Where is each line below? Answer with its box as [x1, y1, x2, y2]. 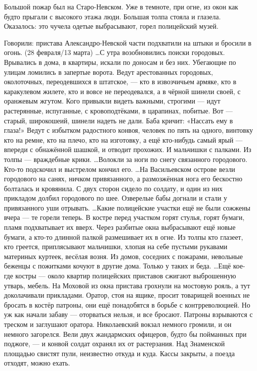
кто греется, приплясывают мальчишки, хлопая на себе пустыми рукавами [4, 241, 228, 252]
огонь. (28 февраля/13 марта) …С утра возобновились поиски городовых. [4, 47, 225, 57]
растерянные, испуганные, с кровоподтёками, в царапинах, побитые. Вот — [4, 105, 233, 115]
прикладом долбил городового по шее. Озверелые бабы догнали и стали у [4, 193, 227, 203]
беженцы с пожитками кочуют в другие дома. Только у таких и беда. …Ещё [4, 261, 231, 271]
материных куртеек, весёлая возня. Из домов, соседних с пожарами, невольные [4, 251, 243, 261]
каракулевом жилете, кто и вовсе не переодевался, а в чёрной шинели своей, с [4, 86, 241, 96]
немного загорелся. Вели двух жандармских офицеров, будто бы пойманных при [4, 328, 247, 339]
